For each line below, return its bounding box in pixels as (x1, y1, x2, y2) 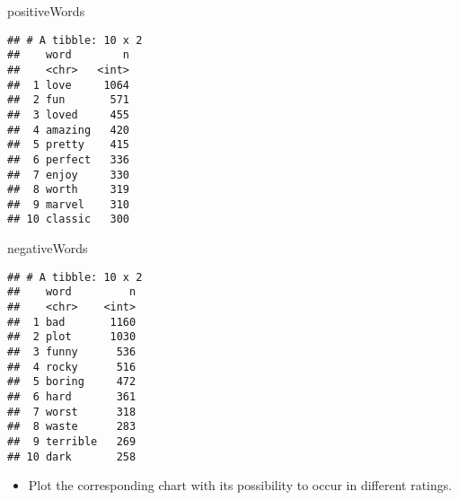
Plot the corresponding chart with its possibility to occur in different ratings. (28, 476, 453, 495)
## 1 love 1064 (7, 78, 130, 92)
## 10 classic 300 (7, 213, 130, 226)
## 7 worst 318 (7, 405, 137, 418)
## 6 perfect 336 (7, 153, 130, 166)
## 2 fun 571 (7, 93, 130, 107)
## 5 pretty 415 (7, 138, 130, 152)
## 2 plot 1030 (7, 330, 137, 344)
